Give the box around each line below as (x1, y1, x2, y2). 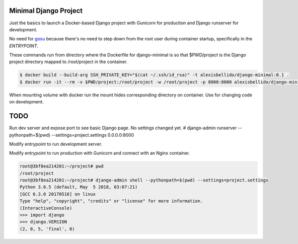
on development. (9, 99, 44, 105)
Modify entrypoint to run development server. (9, 141, 103, 147)
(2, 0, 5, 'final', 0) (19, 226, 75, 232)
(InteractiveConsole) (19, 205, 73, 211)
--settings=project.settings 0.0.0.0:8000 (51, 132, 134, 138)
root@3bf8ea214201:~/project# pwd (19, 163, 104, 169)
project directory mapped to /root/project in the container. (9, 59, 128, 65)
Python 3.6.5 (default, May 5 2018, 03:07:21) (19, 184, 138, 190)
